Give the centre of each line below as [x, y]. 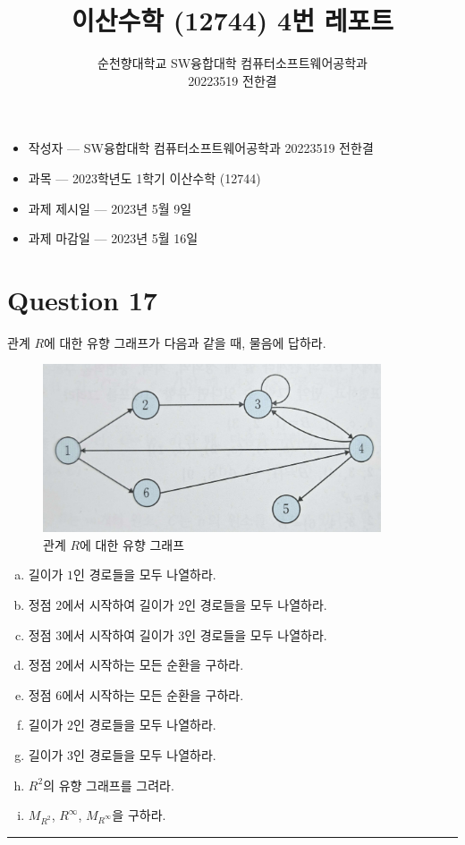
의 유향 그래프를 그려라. [109, 785]
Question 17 [82, 299]
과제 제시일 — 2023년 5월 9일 [110, 208]
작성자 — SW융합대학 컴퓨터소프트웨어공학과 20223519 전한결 [201, 148]
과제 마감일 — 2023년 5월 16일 [113, 238]
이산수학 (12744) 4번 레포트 [232, 20]
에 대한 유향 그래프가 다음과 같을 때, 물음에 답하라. [185, 342]
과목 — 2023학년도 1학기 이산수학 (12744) [144, 177]
